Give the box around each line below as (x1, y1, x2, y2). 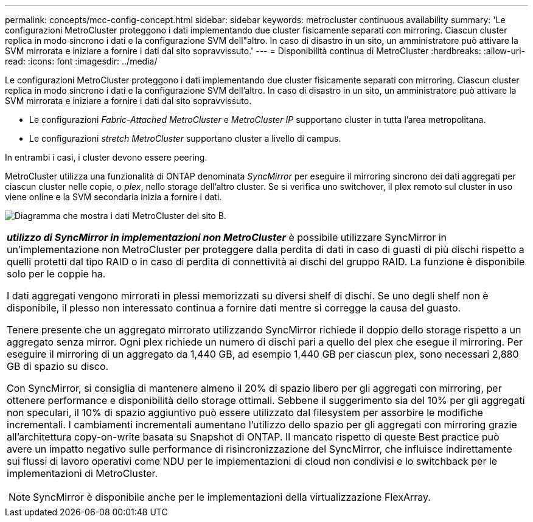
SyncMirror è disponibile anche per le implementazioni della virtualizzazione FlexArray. (33, 491, 431, 503)
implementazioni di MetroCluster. (7, 467, 158, 479)
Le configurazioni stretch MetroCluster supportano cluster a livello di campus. (29, 133, 341, 144)
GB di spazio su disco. (7, 360, 109, 372)
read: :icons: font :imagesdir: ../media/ (5, 56, 158, 66)
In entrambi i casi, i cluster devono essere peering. (5, 152, 207, 162)
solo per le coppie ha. (7, 268, 106, 280)
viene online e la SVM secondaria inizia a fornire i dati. (5, 192, 222, 202)
